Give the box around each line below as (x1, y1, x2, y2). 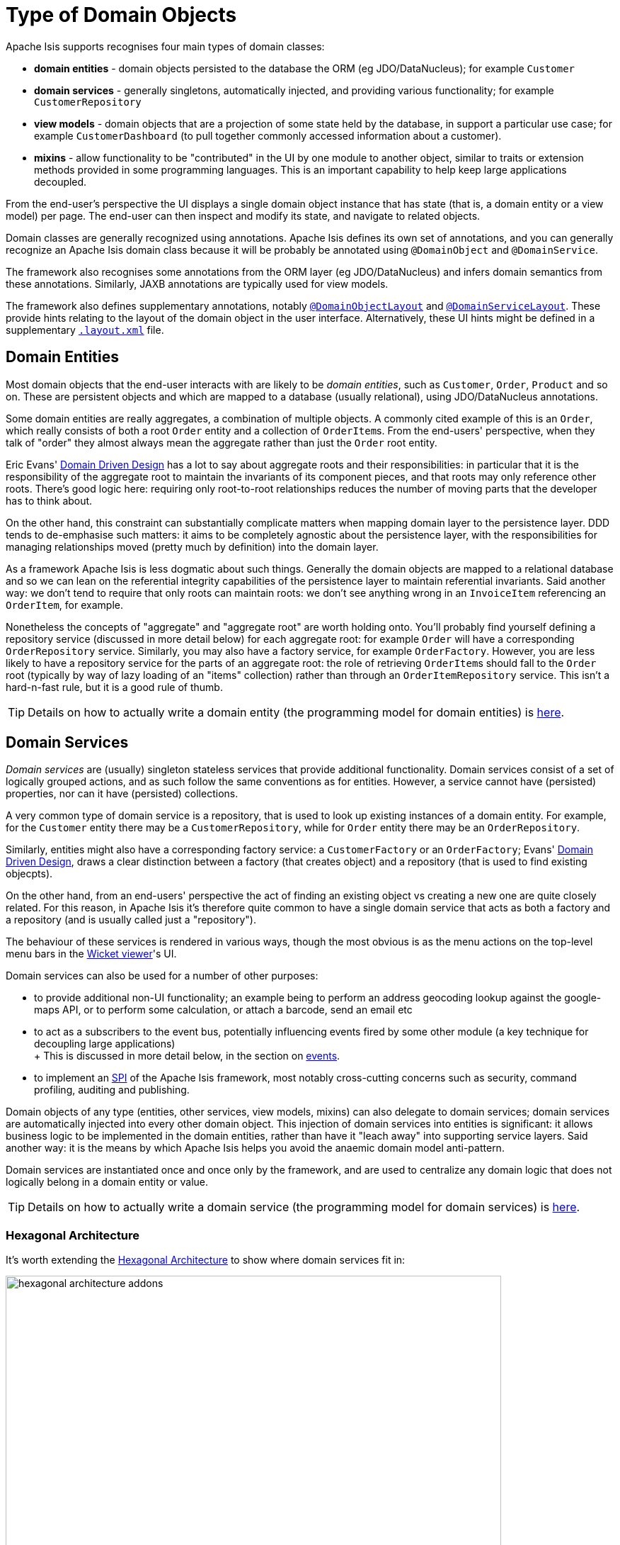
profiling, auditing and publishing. (34, 1084, 190, 1096)
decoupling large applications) (34, 1038, 176, 1050)
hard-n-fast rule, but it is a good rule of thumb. (6, 680, 223, 693)
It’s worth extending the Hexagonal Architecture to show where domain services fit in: (6, 1254, 406, 1266)
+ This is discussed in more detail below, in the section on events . (34, 1050, 340, 1062)
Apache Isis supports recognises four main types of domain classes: (6, 40, 325, 52)
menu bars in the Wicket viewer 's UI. (6, 948, 177, 960)
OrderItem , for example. (6, 598, 123, 611)
